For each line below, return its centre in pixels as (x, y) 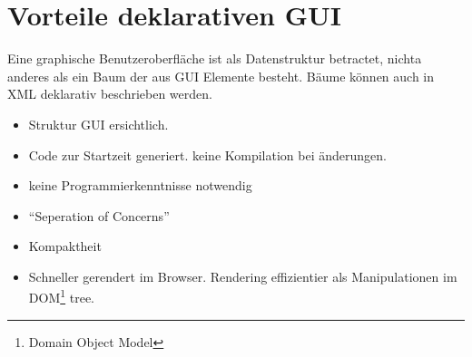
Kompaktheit (65, 246)
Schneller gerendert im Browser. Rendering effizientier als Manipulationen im (243, 276)
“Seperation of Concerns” (99, 215)
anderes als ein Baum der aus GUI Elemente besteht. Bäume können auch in (221, 76)
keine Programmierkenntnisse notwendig (140, 185)
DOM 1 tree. (61, 296)
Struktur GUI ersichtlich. (98, 124)
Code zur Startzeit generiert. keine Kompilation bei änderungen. (207, 154)
